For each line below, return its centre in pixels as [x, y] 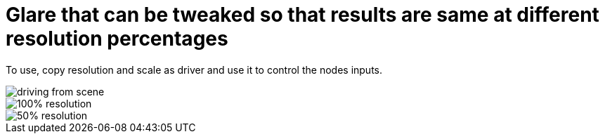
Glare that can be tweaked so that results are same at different [302, 15]
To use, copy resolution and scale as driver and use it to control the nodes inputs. [194, 69]
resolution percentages [117, 39]
